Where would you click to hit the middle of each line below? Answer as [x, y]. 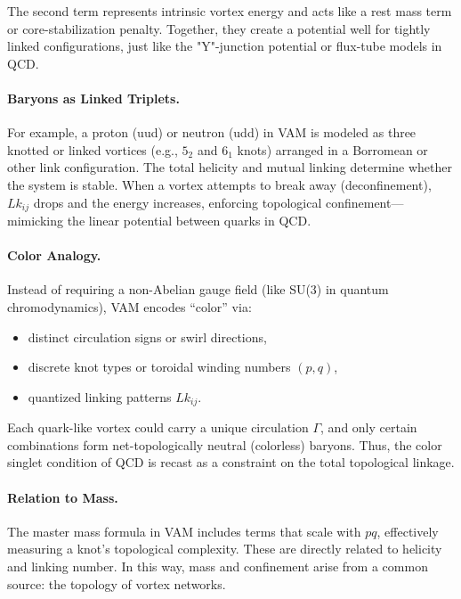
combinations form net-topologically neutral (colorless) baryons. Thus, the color [225, 444]
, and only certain [369, 427]
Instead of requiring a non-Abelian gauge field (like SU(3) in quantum [198, 289]
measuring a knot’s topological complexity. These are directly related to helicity [225, 549]
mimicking [35, 220]
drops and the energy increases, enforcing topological [178, 202]
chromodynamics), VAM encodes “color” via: [129, 306]
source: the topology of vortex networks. [117, 583]
